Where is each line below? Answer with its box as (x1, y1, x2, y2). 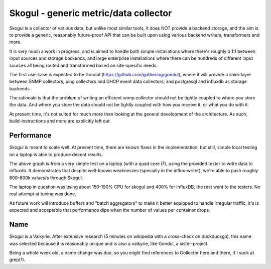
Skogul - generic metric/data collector (9, 8, 172, 19)
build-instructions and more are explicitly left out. (9, 118, 111, 124)
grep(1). (9, 256, 26, 263)
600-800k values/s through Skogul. (9, 175, 83, 181)
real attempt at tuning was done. (9, 191, 76, 197)
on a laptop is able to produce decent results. (9, 151, 103, 158)
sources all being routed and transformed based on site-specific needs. (9, 62, 158, 68)
